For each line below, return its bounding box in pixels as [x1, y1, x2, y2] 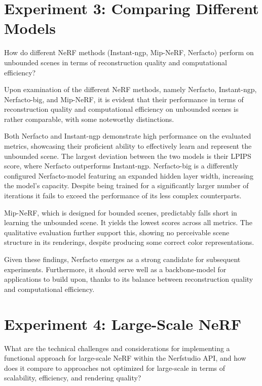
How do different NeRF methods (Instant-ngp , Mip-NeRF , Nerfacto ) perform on [4, 47, 254, 58]
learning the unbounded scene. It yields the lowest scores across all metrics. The [4, 217, 252, 228]
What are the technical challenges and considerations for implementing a [4, 342, 230, 353]
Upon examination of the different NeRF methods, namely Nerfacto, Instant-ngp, [4, 84, 257, 95]
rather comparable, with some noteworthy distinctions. [4, 113, 174, 124]
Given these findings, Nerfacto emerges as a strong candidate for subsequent [4, 254, 241, 264]
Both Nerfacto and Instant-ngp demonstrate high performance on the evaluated [4, 131, 251, 141]
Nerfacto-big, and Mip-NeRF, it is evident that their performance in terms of [4, 94, 244, 104]
